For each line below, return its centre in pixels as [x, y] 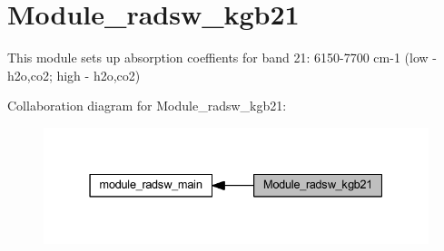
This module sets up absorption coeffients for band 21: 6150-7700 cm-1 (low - [222, 58]
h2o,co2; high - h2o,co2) [74, 75]
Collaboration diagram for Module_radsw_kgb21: [147, 106]
